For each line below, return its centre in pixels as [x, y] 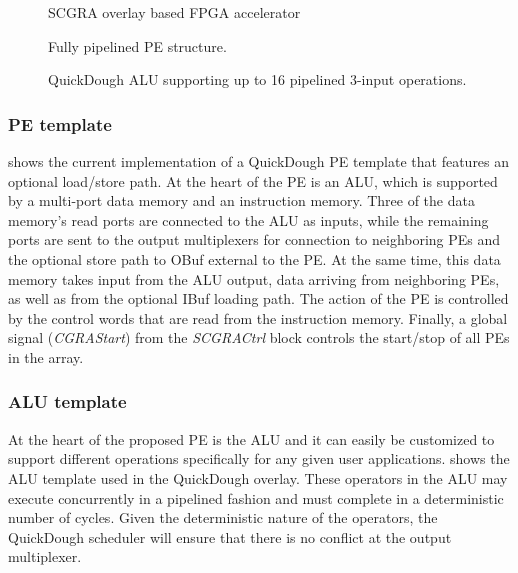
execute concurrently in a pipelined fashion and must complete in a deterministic [256, 497]
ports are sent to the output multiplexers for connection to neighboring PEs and [254, 239]
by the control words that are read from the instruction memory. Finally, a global [258, 317]
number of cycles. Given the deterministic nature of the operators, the [223, 517]
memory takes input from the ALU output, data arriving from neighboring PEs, [254, 278]
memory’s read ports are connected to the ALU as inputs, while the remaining [248, 219]
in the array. [46, 356]
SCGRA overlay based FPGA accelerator [174, 12]
